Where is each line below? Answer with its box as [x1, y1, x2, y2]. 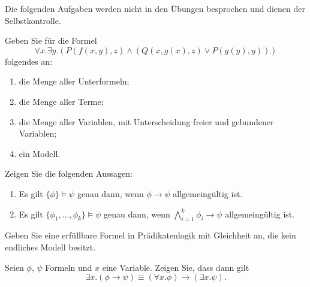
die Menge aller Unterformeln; [19, 75, 130, 87]
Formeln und [45, 261, 92, 273]
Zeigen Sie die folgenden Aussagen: [5, 167, 133, 180]
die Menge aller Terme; [19, 95, 104, 107]
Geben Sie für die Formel [5, 34, 97, 47]
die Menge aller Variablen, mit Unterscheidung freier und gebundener [19, 115, 274, 128]
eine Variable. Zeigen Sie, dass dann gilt [102, 261, 249, 273]
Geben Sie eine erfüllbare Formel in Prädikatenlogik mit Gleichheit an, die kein [5, 229, 296, 241]
